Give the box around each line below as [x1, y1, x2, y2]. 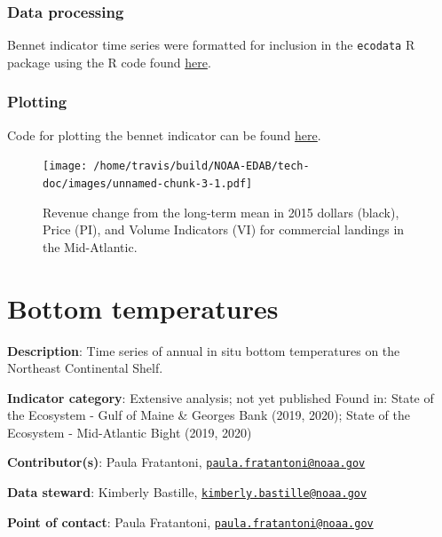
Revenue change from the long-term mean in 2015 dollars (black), [43, 202, 399, 221]
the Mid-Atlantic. [43, 237, 138, 256]
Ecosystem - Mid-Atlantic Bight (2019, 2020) [7, 422, 252, 441]
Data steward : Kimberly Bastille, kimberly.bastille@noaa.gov [7, 483, 367, 501]
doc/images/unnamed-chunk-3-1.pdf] [43, 177, 253, 190]
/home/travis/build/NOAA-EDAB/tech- [93, 160, 310, 173]
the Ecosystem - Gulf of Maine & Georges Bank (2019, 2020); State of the [7, 406, 410, 424]
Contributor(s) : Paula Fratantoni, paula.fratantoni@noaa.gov [7, 453, 366, 471]
